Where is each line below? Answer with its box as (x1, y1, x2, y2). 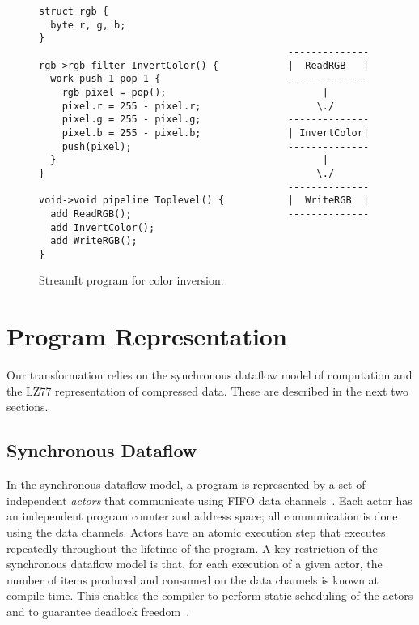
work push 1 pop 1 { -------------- (50, 73, 370, 85)
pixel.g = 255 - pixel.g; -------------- (61, 113, 370, 126)
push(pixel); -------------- (61, 140, 370, 152)
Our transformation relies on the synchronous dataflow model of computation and (6, 366, 413, 383)
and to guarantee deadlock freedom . (6, 602, 190, 619)
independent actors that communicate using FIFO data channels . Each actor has (6, 491, 413, 508)
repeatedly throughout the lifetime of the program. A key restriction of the (6, 539, 378, 556)
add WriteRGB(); (50, 235, 138, 247)
